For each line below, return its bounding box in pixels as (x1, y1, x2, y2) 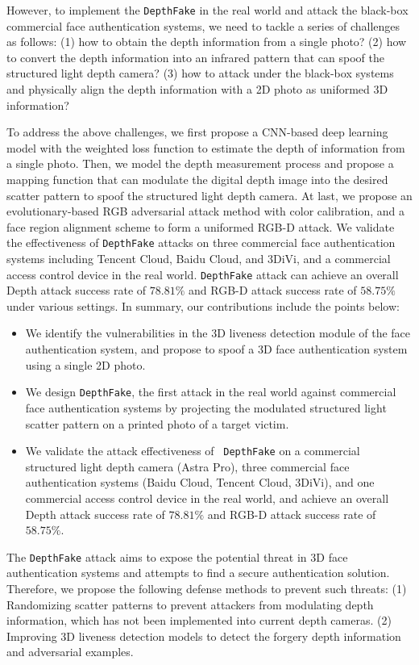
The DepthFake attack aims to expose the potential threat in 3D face (6, 548, 348, 565)
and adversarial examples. (6, 643, 134, 660)
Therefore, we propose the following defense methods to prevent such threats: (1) (6, 579, 407, 596)
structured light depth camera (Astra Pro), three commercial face (25, 458, 350, 475)
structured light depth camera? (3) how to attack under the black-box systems (6, 65, 394, 82)
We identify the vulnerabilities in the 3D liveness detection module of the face (25, 324, 411, 341)
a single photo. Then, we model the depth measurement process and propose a (6, 155, 394, 172)
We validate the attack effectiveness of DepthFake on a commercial (25, 442, 360, 459)
